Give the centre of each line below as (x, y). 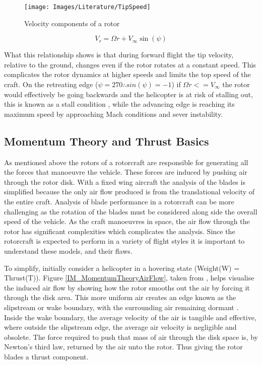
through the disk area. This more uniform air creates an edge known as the (120, 297)
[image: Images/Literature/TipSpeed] (87, 7)
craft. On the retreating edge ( (51, 84)
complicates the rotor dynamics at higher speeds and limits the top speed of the (127, 74)
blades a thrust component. (46, 356)
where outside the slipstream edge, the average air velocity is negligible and (120, 327)
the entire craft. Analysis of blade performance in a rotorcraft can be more (119, 201)
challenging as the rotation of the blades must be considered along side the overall (131, 211)
